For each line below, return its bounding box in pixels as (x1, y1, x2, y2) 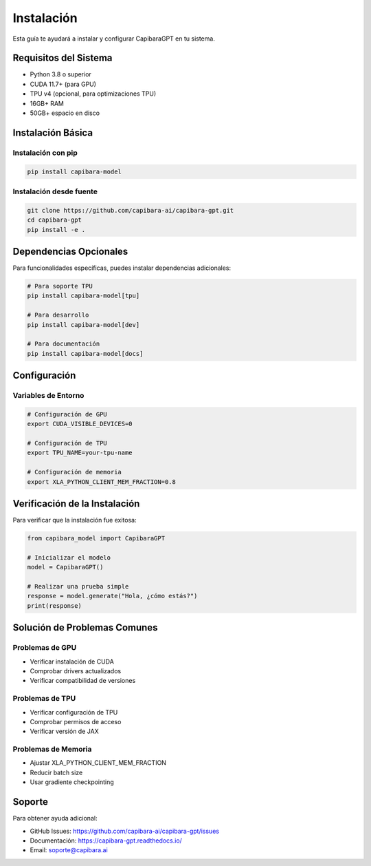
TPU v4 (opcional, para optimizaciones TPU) (30, 89, 157, 98)
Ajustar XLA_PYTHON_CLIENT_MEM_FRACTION (30, 759, 166, 767)
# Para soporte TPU (27, 282, 93, 290)
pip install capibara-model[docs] (27, 350, 144, 357)
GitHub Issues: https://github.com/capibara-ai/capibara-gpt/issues (30, 827, 220, 835)
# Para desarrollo (27, 311, 89, 319)
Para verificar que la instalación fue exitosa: (12, 516, 137, 525)
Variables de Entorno (12, 391, 85, 401)
